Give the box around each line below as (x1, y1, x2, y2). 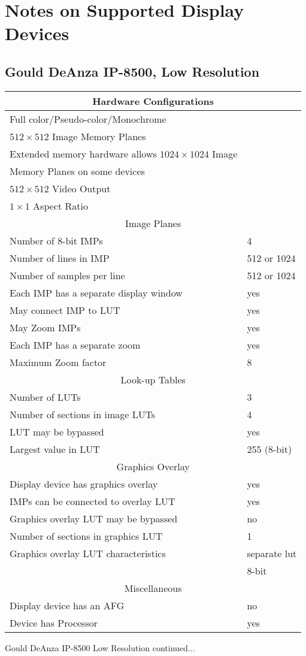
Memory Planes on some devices (10, 164, 145, 178)
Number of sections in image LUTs (10, 407, 156, 421)
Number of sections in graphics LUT (10, 528, 163, 543)
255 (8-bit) (247, 442, 292, 456)
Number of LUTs (10, 389, 81, 404)
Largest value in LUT (10, 442, 100, 456)
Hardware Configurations (92, 93, 214, 108)
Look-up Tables (120, 372, 186, 386)
